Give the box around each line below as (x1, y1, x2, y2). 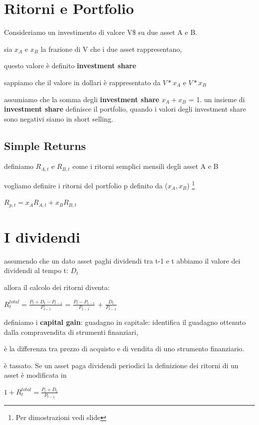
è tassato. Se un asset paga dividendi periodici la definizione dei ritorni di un (4, 360, 239, 370)
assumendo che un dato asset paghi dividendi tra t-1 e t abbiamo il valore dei (4, 255, 241, 266)
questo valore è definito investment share (4, 60, 136, 71)
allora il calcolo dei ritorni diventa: (4, 282, 110, 292)
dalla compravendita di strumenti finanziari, (4, 326, 138, 337)
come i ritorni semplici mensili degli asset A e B (72, 161, 219, 171)
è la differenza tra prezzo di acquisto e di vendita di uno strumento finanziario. (4, 343, 245, 354)
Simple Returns (4, 138, 86, 153)
